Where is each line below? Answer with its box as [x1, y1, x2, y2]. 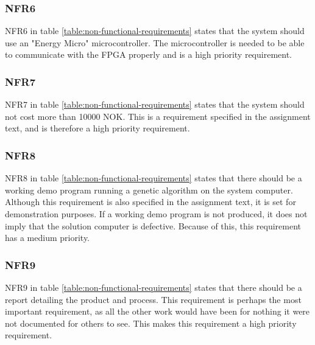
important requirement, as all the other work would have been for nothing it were [5, 305, 310, 318]
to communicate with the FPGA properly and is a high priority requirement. [5, 48, 292, 61]
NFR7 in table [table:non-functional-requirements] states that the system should [5, 98, 305, 111]
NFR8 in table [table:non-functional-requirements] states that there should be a [5, 172, 302, 184]
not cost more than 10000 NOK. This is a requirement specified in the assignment [5, 110, 311, 122]
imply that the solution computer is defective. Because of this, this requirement [5, 219, 302, 232]
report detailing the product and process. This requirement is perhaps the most [5, 293, 302, 305]
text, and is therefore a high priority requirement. [5, 122, 190, 134]
